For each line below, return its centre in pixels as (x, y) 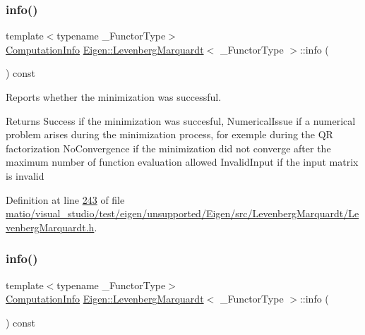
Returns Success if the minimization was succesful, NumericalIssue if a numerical (181, 120)
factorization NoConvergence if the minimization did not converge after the (168, 148)
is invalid (25, 175)
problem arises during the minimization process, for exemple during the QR (169, 134)
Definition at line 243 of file (65, 199)
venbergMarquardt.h (50, 227)
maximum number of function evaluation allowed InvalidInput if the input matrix (182, 162)
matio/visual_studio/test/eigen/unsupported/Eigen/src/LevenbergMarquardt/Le (182, 213)
